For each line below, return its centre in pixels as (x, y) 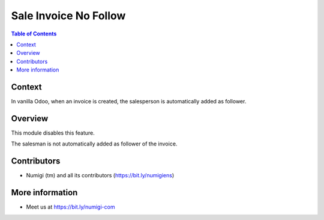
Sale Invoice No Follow (68, 16)
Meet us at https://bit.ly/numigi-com (70, 207)
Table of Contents (34, 34)
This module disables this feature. (53, 133)
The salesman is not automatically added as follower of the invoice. (94, 144)
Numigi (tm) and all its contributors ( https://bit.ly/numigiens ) (100, 176)
